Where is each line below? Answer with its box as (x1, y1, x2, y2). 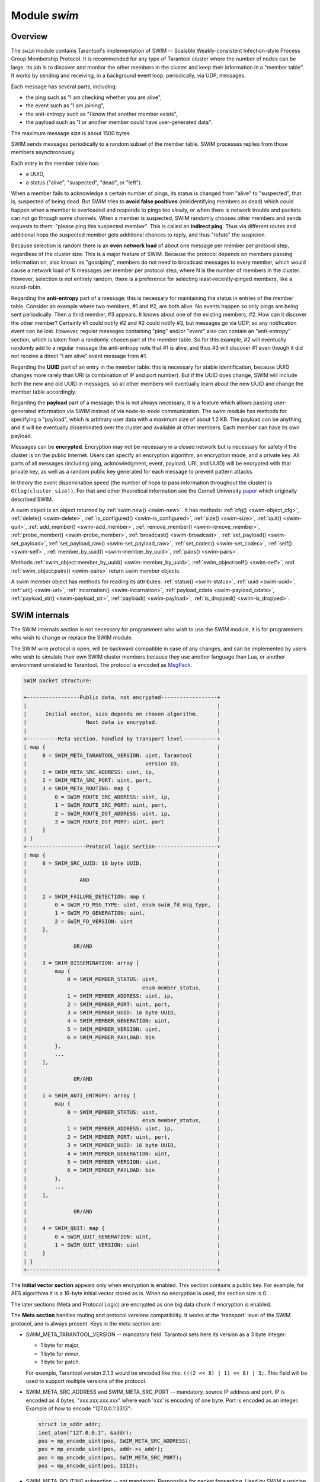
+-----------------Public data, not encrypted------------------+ (23, 694, 220, 701)
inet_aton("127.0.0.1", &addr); (38, 1429, 133, 1436)
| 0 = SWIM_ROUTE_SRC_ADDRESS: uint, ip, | (23, 793, 220, 800)
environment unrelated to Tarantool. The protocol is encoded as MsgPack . (11, 662, 193, 669)
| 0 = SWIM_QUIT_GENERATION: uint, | (23, 1233, 220, 1240)
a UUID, (25, 171, 44, 178)
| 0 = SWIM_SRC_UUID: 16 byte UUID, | (23, 860, 220, 867)
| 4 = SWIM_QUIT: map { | (23, 1225, 220, 1232)
